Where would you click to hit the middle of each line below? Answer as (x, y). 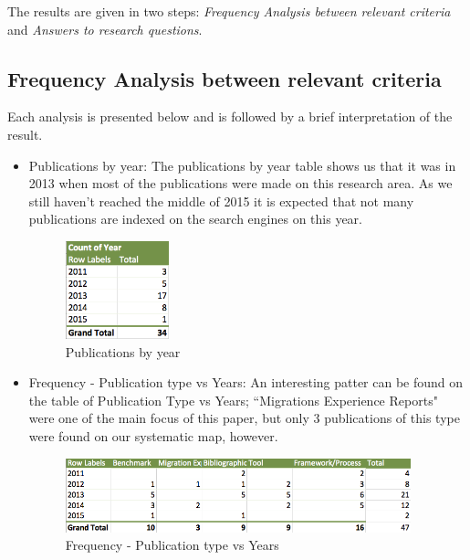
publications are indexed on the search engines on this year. (195, 219)
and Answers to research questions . (105, 29)
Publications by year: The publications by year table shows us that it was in (242, 165)
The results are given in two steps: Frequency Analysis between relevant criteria (229, 11)
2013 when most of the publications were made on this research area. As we (240, 183)
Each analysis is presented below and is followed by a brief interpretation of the (230, 116)
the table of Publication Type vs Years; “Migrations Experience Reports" (233, 400)
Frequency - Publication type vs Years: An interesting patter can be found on (246, 382)
